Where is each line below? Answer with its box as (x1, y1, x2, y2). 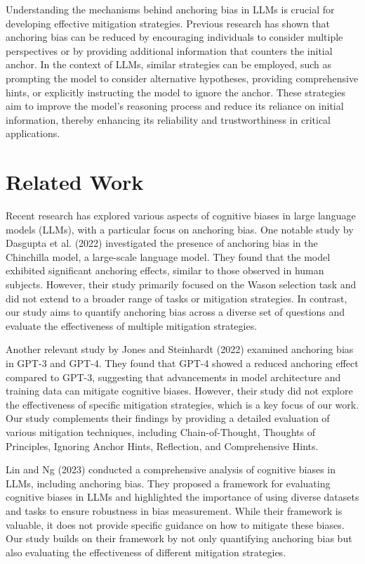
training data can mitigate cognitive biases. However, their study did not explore (6, 383, 353, 398)
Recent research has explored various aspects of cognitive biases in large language (6, 208, 356, 223)
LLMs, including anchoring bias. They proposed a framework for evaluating (6, 475, 331, 490)
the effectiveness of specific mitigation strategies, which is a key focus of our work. (6, 397, 359, 411)
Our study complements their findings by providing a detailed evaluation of (6, 411, 330, 425)
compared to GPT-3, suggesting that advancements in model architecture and (6, 369, 341, 384)
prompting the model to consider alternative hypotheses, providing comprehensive (6, 70, 359, 85)
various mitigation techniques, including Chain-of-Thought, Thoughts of (6, 424, 315, 439)
